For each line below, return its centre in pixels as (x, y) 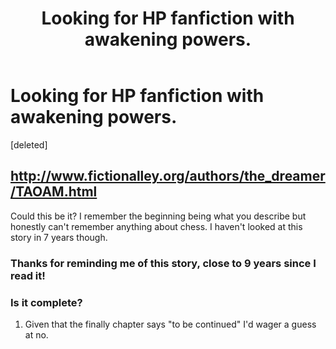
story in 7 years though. (59, 237)
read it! (28, 275)
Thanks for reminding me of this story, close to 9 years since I (163, 263)
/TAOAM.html (54, 192)
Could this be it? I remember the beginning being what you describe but (158, 216)
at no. (36, 334)
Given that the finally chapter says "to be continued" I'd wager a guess (170, 324)
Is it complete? (46, 302)
